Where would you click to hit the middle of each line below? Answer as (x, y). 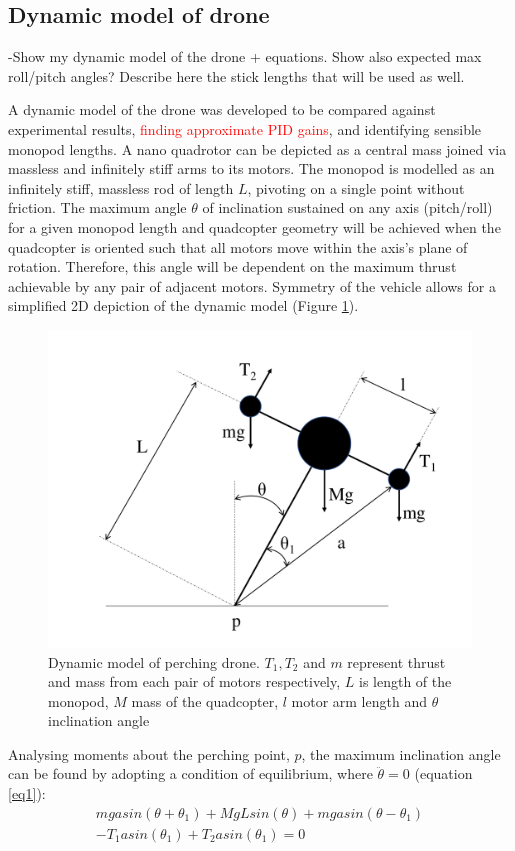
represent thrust (396, 661)
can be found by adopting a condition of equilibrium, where (190, 773)
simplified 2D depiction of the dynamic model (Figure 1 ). (183, 305)
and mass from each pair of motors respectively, (194, 681)
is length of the (405, 681)
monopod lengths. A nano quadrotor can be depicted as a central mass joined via (257, 148)
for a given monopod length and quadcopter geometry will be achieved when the (254, 226)
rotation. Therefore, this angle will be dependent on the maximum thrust (232, 266)
